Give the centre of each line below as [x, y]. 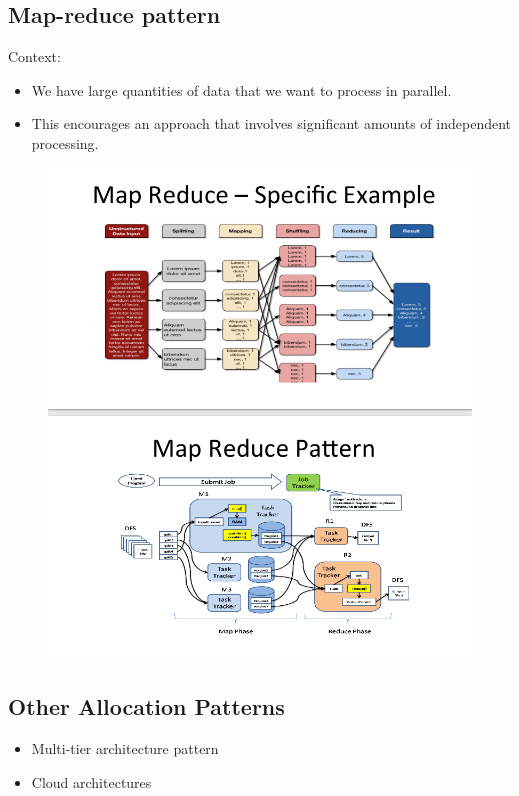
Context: [34, 56]
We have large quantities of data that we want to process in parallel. [241, 89]
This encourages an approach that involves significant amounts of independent [271, 123]
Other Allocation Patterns [146, 706]
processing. [65, 142]
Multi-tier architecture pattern [125, 748]
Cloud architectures [91, 781]
